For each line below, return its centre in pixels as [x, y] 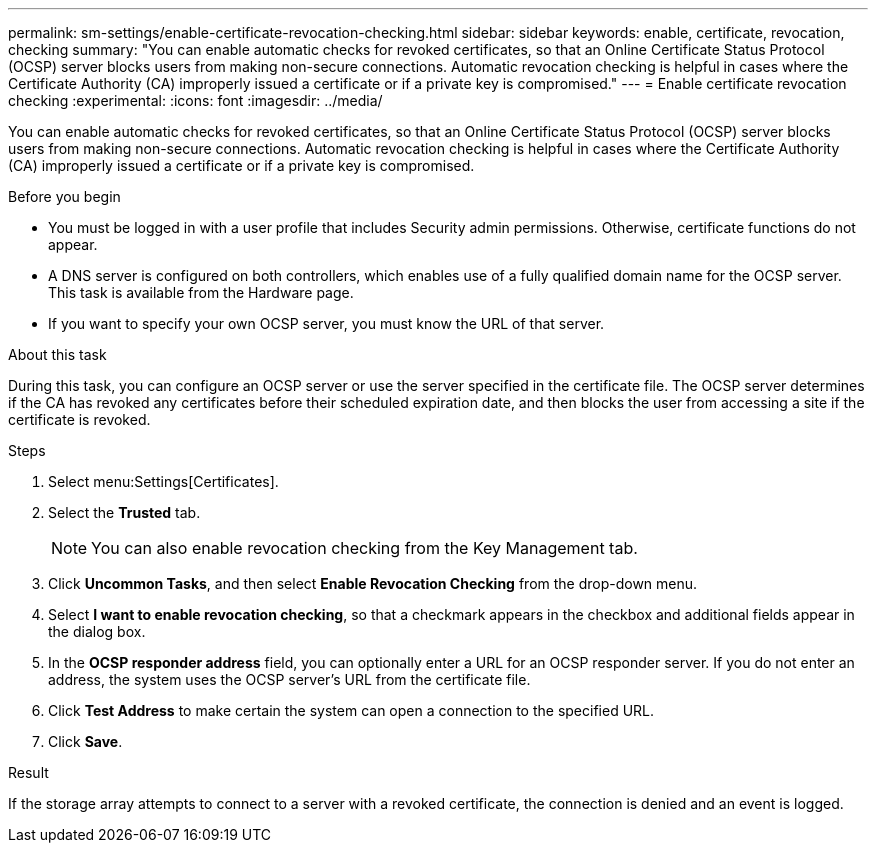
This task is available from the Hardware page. [201, 292]
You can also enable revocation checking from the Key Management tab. [364, 548]
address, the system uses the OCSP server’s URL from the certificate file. [289, 679]
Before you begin [64, 196]
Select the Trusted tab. [124, 512]
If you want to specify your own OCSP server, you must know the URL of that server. [326, 323]
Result [28, 772]
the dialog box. [97, 631]
